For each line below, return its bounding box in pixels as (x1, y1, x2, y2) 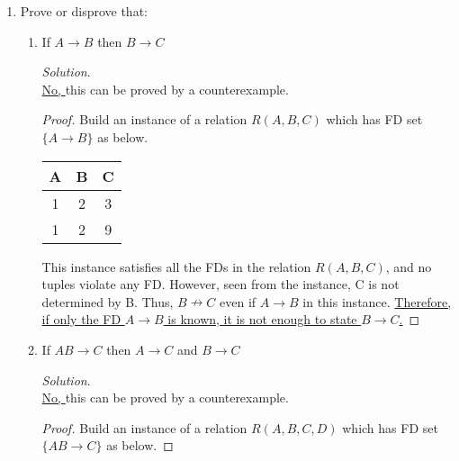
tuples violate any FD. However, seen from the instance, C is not (41, 275, 400, 294)
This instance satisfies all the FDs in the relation (41, 257, 311, 276)
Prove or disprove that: (20, 2, 148, 20)
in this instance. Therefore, (302, 292, 452, 311)
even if (220, 292, 256, 311)
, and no (385, 257, 432, 276)
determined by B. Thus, (41, 292, 174, 311)
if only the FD (41, 310, 121, 329)
